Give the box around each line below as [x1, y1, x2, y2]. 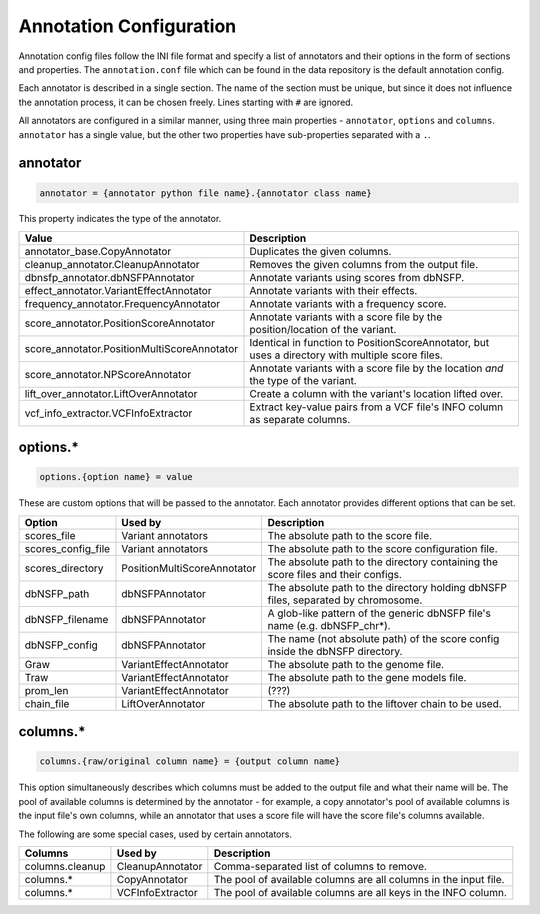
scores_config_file [24, 541, 110, 555]
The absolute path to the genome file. [267, 657, 445, 671]
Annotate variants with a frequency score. [249, 296, 447, 310]
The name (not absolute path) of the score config [267, 631, 500, 645]
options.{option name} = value [39, 471, 194, 483]
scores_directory [24, 561, 104, 575]
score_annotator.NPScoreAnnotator [24, 367, 192, 381]
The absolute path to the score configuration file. [267, 541, 499, 555]
